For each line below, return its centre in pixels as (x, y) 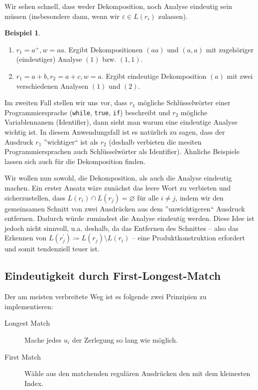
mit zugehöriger (230, 49)
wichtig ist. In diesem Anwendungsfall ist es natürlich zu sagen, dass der (115, 132)
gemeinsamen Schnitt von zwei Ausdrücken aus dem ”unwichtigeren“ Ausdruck (125, 208)
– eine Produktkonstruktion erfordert (188, 238)
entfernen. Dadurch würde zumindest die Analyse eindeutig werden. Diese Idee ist (129, 218)
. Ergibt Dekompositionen (104, 49)
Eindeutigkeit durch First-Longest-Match (113, 276)
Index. (34, 383)
